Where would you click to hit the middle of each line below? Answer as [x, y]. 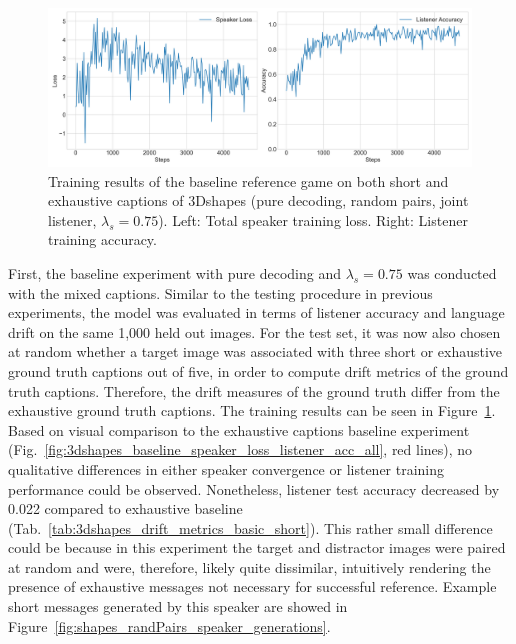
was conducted [452, 272]
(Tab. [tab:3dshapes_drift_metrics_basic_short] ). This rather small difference [250, 527]
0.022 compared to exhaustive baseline [125, 508]
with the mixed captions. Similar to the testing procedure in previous [220, 292]
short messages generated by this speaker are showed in [178, 606]
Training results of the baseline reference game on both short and [248, 180]
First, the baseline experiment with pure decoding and [174, 272]
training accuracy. [102, 239]
